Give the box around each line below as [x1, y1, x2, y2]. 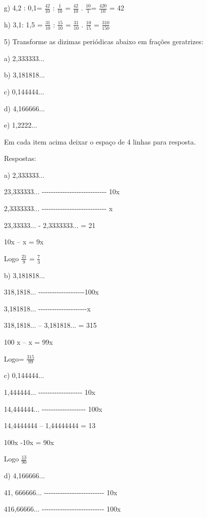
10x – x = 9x [4, 236, 44, 247]
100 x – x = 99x [4, 337, 53, 347]
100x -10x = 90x [4, 437, 54, 447]
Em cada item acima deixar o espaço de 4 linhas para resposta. [4, 136, 196, 147]
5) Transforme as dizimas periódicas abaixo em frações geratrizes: [4, 36, 204, 47]
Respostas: [4, 153, 36, 163]
